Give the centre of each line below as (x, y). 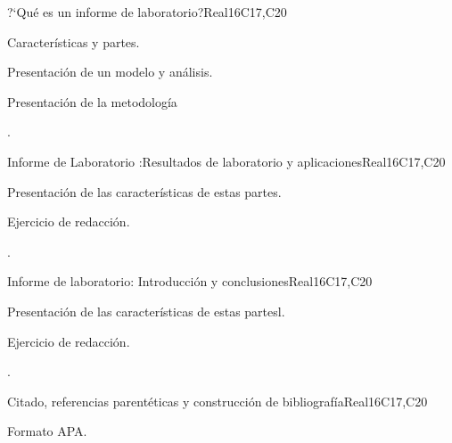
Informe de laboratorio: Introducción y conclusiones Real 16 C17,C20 (190, 281)
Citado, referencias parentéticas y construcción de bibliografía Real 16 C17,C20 (218, 401)
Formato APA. (47, 431)
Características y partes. (74, 41)
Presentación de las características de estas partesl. (146, 311)
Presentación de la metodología (92, 101)
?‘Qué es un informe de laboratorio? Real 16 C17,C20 (147, 12)
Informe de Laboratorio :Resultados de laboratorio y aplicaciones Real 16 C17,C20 (226, 161)
